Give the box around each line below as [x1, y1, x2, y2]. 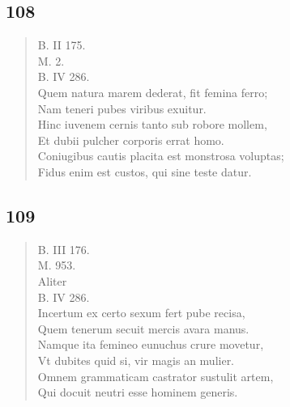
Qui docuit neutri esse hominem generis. [37, 384, 238, 401]
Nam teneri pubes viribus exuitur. [37, 100, 207, 117]
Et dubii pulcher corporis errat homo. [37, 131, 224, 148]
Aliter [37, 272, 67, 289]
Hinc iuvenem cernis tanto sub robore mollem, [37, 116, 267, 133]
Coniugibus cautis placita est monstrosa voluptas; [37, 147, 284, 164]
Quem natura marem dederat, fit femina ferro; [37, 83, 268, 100]
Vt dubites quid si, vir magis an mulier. [37, 351, 235, 368]
